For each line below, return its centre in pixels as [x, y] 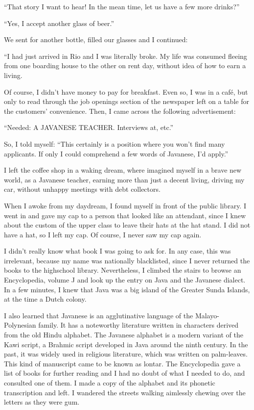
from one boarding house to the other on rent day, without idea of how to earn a [125, 65]
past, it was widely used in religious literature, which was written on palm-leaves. [126, 354]
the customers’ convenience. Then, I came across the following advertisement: [120, 111]
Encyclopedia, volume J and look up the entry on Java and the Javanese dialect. [125, 280]
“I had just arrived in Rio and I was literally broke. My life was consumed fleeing [126, 56]
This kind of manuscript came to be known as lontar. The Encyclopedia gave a [122, 363]
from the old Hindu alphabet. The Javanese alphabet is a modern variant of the [124, 335]
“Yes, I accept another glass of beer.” [59, 23]
